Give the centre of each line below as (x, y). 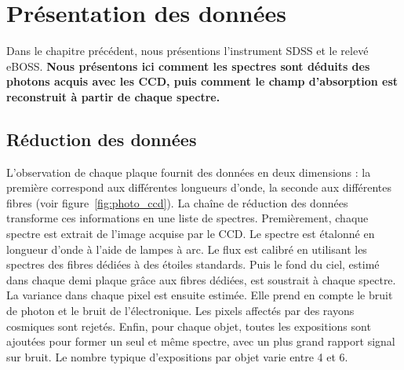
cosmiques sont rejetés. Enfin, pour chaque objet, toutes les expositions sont (189, 326)
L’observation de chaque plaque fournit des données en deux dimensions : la (189, 172)
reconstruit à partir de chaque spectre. (113, 96)
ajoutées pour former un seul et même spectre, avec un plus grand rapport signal (201, 341)
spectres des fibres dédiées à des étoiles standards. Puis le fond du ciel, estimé (193, 264)
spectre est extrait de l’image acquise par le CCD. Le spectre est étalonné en (191, 234)
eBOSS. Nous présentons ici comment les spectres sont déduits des (188, 66)
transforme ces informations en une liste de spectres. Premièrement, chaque (187, 218)
